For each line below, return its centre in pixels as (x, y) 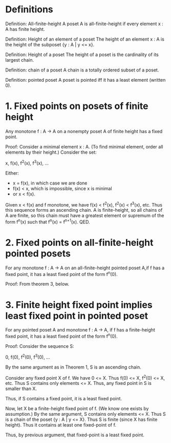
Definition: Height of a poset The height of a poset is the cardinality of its (82, 54)
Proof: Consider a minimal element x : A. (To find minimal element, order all (84, 146)
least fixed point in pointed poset (77, 316)
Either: (12, 173)
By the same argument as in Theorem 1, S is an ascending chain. (73, 367)
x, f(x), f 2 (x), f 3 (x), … (27, 162)
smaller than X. (21, 389)
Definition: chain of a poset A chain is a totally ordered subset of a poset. (82, 70)
